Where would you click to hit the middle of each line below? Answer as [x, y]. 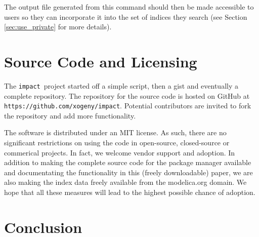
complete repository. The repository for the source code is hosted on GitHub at [127, 95]
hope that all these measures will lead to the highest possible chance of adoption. [130, 192]
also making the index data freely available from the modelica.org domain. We [125, 182]
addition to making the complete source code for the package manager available [128, 162]
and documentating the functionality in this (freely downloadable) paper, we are [128, 172]
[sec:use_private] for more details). [58, 27]
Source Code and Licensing [101, 61]
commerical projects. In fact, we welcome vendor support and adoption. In [120, 152]
